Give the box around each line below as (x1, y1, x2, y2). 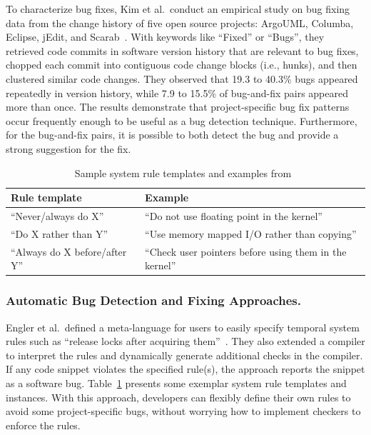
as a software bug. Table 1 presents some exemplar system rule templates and (6, 375, 347, 390)
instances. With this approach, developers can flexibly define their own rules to (6, 389, 351, 404)
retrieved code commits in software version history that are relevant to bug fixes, (6, 43, 359, 58)
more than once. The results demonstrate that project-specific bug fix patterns (6, 99, 350, 114)
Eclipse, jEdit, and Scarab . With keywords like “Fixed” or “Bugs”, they (6, 29, 325, 44)
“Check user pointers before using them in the (145, 244, 347, 259)
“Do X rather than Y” (11, 226, 108, 241)
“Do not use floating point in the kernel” (145, 208, 322, 223)
